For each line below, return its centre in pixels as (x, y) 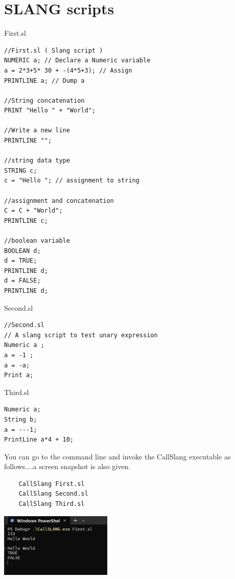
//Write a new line (37, 131)
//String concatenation (44, 100)
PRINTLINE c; (26, 221)
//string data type (37, 161)
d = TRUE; (21, 261)
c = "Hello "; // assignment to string (72, 181)
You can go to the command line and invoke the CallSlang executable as (118, 456)
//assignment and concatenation (59, 201)
